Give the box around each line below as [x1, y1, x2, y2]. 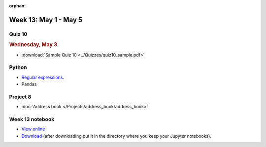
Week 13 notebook [9, 116, 55, 123]
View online [21, 126, 45, 132]
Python [9, 64, 27, 71]
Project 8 [9, 93, 32, 100]
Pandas [21, 81, 37, 87]
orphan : [9, 3, 26, 8]
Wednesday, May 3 [9, 41, 58, 48]
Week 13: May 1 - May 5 [9, 15, 83, 24]
